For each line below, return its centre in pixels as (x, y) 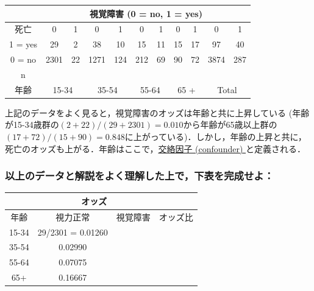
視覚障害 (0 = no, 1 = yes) (146, 13)
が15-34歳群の (32, 124)
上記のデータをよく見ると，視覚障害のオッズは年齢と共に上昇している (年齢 (157, 112)
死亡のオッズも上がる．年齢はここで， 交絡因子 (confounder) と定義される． (155, 148)
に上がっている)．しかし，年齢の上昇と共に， (216, 136)
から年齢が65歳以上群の (230, 124)
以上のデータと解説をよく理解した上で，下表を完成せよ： (140, 176)
